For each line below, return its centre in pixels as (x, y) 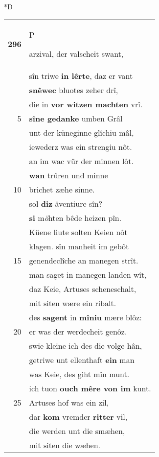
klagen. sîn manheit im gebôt (79, 246)
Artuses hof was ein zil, (69, 402)
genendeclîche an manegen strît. (84, 260)
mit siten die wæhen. (65, 445)
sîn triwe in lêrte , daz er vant (81, 75)
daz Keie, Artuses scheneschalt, (83, 289)
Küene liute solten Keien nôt (78, 232)
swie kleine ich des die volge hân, (85, 345)
